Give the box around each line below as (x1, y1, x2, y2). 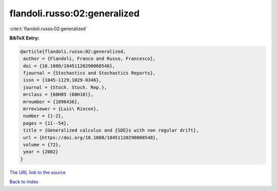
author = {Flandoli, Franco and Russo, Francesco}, (23, 56, 156, 61)
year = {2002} (23, 149, 58, 155)
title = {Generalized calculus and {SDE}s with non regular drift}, (23, 128, 199, 133)
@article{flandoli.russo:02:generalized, (20, 49, 126, 54)
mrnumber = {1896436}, (23, 99, 81, 104)
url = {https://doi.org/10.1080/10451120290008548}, (23, 135, 159, 140)
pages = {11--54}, (23, 120, 69, 126)
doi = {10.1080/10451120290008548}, (23, 63, 115, 69)
